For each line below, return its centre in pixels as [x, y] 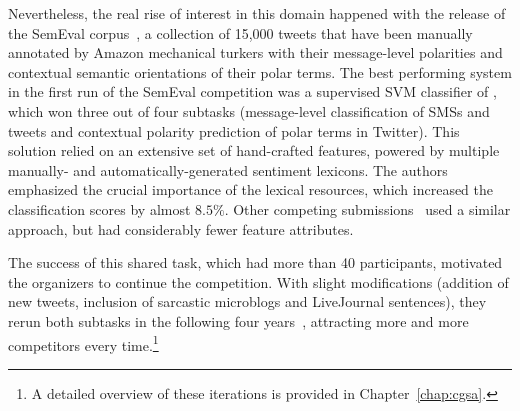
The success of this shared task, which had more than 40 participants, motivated [255, 262]
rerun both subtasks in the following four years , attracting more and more [238, 320]
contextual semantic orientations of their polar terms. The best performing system [260, 71]
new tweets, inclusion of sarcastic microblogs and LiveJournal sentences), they [247, 301]
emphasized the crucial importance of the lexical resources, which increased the [251, 189]
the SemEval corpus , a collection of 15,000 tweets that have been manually [240, 32]
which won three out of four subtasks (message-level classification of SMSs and [249, 110]
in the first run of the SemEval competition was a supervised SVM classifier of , [252, 91]
